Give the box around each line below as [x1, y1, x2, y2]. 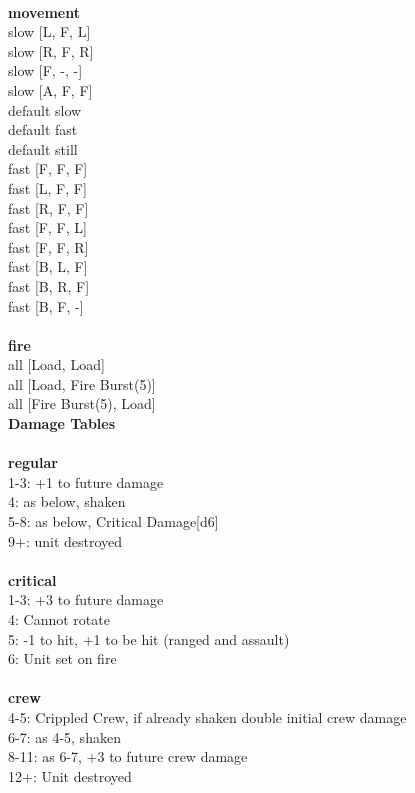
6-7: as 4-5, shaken [8, 726, 121, 747]
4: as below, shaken [8, 491, 126, 512]
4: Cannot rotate [8, 609, 110, 629]
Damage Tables [8, 413, 116, 434]
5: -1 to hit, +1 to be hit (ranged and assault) [8, 628, 290, 649]
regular [8, 452, 58, 473]
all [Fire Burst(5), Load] [8, 393, 156, 414]
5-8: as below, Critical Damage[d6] [8, 511, 219, 532]
